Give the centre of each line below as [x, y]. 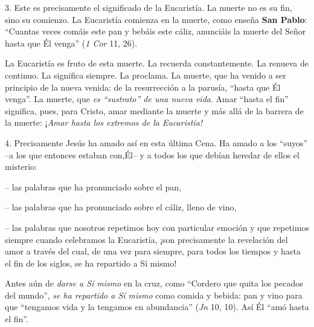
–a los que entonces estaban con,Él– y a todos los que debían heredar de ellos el [152, 154]
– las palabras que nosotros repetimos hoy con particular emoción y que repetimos [157, 227]
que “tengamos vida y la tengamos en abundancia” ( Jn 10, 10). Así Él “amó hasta [157, 307]
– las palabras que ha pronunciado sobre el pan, [93, 186]
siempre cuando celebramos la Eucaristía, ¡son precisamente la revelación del [146, 239]
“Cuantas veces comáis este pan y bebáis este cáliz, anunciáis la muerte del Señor [155, 31]
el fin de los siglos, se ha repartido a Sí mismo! [91, 263]
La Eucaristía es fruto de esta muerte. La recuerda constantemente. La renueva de [157, 63]
